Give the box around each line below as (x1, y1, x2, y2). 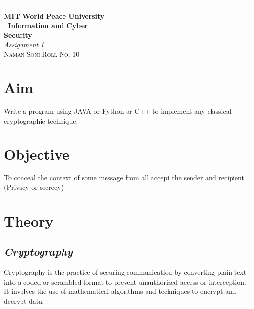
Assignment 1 (4, 39, 44, 49)
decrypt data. (4, 295, 44, 306)
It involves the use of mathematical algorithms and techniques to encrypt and (4, 286, 236, 296)
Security (4, 30, 32, 40)
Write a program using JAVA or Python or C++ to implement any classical (4, 106, 232, 116)
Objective (4, 144, 70, 164)
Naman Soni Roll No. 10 (4, 49, 80, 59)
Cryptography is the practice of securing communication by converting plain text (4, 267, 247, 277)
